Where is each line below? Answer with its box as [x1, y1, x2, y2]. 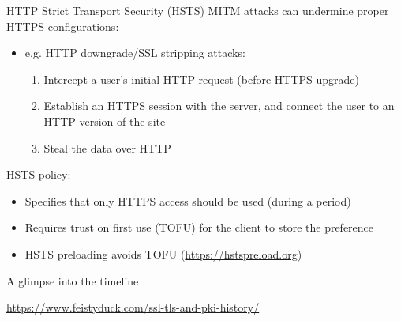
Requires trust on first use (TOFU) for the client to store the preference [24, 219, 374, 236]
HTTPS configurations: [6, 17, 119, 34]
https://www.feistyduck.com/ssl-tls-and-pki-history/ [6, 299, 260, 315]
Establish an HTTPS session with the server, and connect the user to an [43, 97, 395, 114]
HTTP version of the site [43, 112, 166, 129]
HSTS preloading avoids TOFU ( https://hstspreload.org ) [24, 245, 302, 262]
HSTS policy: [6, 166, 71, 183]
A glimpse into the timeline [6, 272, 139, 289]
